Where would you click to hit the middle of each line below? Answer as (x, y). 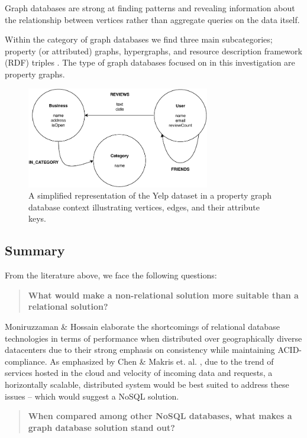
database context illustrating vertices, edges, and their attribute (144, 207)
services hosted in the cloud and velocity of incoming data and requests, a (139, 373)
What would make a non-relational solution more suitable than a (163, 295)
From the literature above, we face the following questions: (111, 275)
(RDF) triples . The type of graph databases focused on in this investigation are (150, 62)
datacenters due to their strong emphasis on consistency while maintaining (140, 350)
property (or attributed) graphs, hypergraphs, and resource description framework (153, 51)
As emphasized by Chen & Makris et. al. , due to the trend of (162, 361)
